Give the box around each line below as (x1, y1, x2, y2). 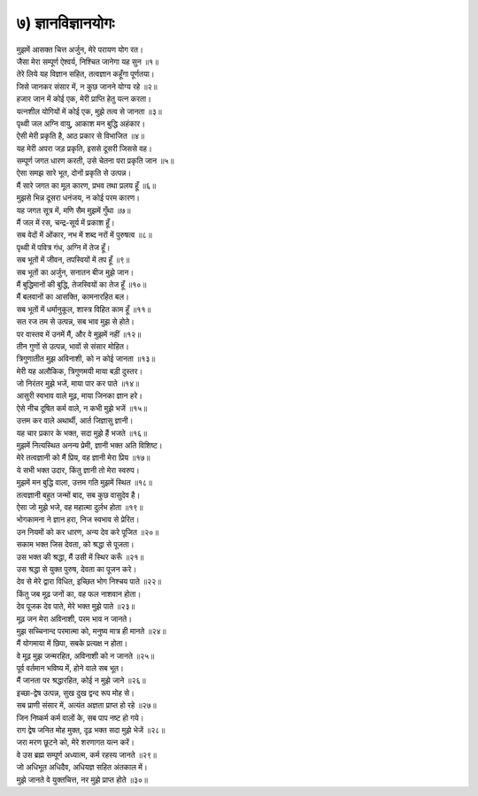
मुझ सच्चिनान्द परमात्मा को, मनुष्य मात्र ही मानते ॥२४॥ (16, 625, 167, 636)
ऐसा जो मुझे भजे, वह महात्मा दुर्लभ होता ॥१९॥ (16, 502, 143, 512)
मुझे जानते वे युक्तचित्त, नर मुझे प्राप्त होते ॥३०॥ (16, 774, 148, 785)
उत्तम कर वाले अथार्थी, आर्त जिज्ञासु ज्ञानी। (16, 416, 134, 426)
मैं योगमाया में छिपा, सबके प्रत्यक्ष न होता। (16, 638, 128, 649)
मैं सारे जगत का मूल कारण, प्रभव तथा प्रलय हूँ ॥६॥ (16, 180, 157, 190)
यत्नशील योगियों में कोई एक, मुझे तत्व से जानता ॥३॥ (16, 106, 163, 117)
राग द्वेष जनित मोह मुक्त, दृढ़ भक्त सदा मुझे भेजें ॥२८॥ (16, 725, 166, 736)
